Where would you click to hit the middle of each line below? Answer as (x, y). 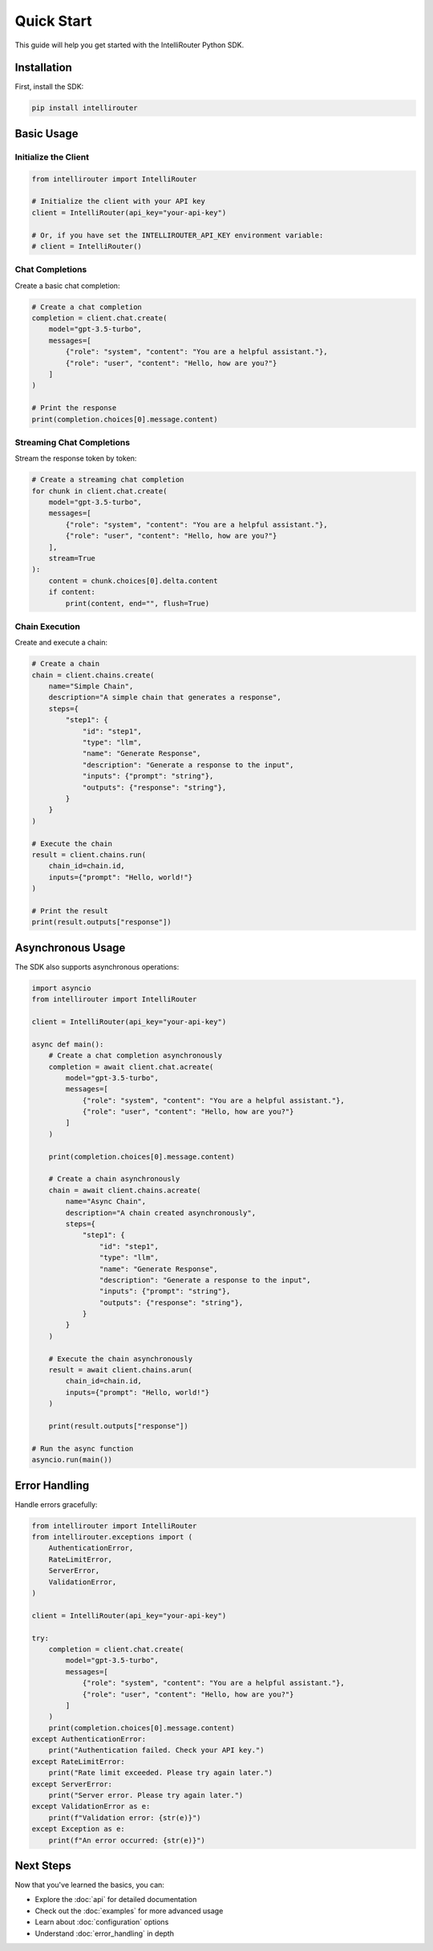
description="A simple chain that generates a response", (165, 697)
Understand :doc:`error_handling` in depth (104, 1933)
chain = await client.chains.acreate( (125, 1190)
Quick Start (53, 21)
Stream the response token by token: (76, 458)
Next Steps (43, 1866)
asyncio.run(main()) (72, 1460)
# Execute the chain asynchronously (120, 1359)
